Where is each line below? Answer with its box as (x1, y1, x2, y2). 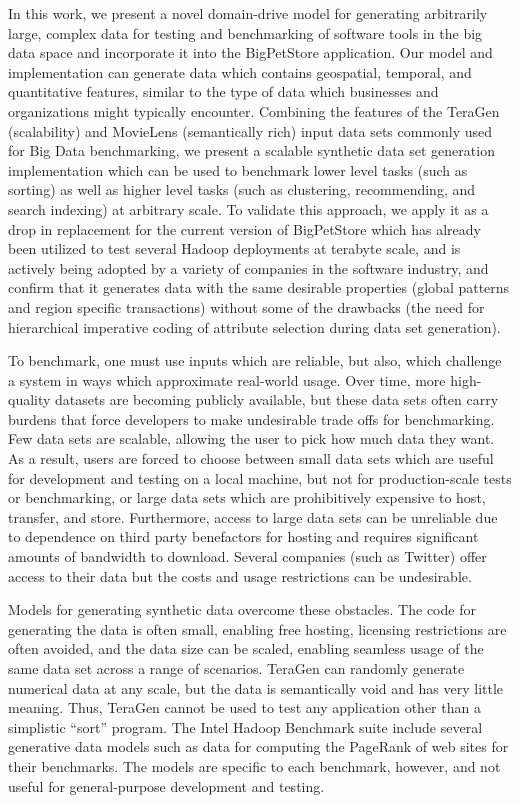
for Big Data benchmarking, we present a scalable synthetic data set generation (8, 140, 495, 161)
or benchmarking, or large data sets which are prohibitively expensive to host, (8, 487, 486, 508)
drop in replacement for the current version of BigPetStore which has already (8, 218, 481, 239)
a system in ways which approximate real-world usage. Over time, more (8, 369, 446, 390)
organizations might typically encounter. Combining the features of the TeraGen (8, 100, 500, 121)
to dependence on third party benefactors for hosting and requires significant (8, 526, 479, 547)
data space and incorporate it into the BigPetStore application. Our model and (8, 42, 493, 63)
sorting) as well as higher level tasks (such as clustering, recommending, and (8, 179, 476, 200)
